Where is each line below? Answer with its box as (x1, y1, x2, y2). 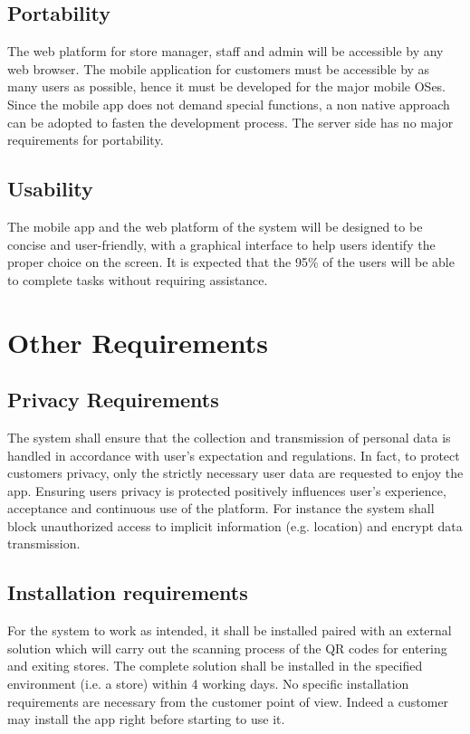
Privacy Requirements (7, 386, 219, 414)
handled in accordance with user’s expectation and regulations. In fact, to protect (7, 445, 460, 464)
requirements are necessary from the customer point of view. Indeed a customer (7, 691, 449, 710)
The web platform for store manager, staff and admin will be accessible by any (7, 42, 444, 61)
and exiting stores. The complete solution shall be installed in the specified (7, 656, 423, 675)
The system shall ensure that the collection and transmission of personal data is (7, 427, 451, 446)
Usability (7, 175, 93, 203)
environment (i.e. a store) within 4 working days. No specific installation (7, 674, 409, 693)
